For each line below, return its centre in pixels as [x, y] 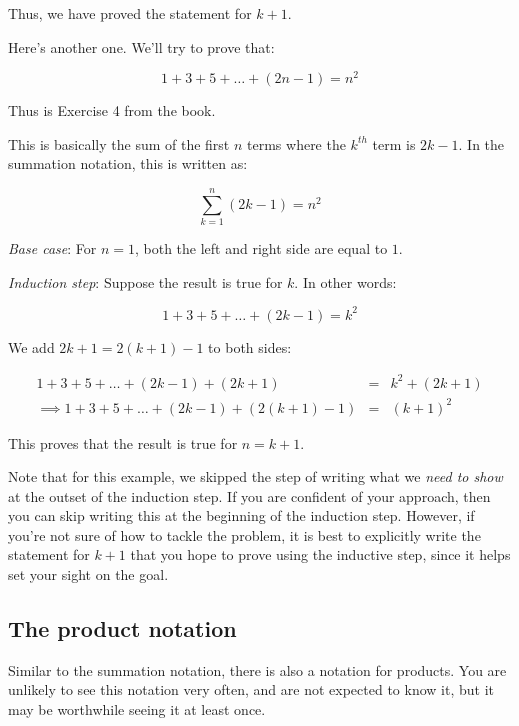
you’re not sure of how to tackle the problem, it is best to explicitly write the [244, 534]
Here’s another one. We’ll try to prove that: [141, 46]
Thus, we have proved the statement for [130, 13]
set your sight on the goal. [88, 574]
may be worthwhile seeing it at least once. [137, 709]
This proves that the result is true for [123, 442]
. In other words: [345, 281]
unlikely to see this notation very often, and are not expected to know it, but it [251, 689]
